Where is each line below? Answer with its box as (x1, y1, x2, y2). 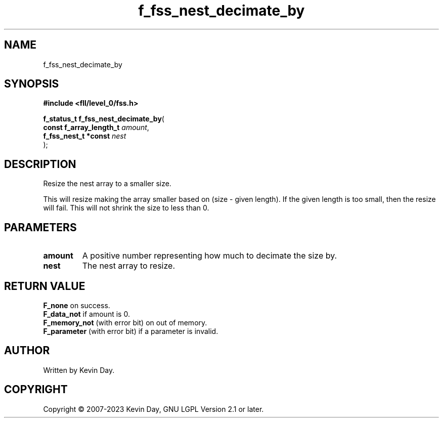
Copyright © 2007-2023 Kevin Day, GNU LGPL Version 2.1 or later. (43, 404, 264, 413)
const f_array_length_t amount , (43, 123, 149, 132)
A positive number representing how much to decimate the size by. (82, 250, 337, 261)
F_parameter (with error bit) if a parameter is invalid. (43, 326, 218, 335)
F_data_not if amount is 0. (43, 309, 130, 318)
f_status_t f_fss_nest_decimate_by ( (43, 114, 164, 123)
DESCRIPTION (4, 157, 76, 171)
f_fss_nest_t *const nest (43, 132, 126, 141)
